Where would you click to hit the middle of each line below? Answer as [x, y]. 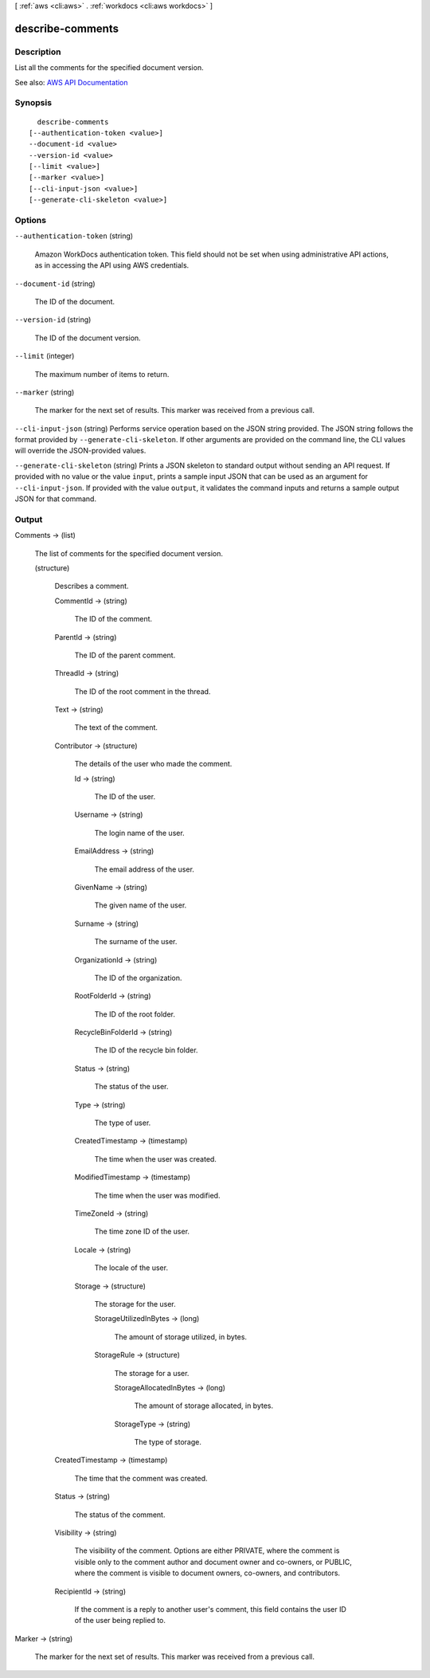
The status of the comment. [120, 1515]
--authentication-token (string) [74, 236]
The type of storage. [168, 1442]
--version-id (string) [53, 320]
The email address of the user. [145, 869]
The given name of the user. [141, 905]
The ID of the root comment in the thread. [143, 691]
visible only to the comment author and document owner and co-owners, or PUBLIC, [213, 1562]
